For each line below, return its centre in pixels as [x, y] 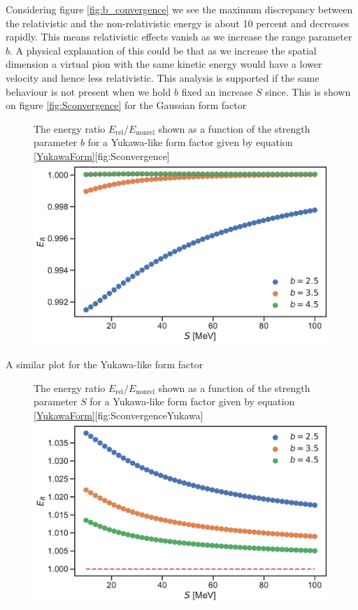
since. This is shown [308, 91]
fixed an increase [217, 91]
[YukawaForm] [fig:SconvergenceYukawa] [119, 415]
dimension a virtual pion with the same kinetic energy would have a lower [164, 64]
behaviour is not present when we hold [88, 91]
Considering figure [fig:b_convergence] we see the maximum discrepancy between [179, 9]
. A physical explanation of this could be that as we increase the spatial [163, 50]
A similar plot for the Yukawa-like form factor [105, 364]
